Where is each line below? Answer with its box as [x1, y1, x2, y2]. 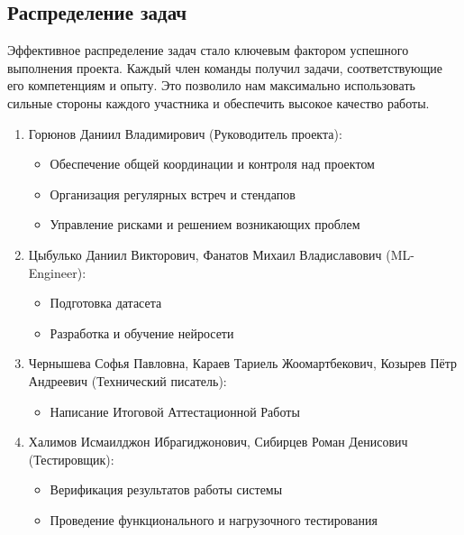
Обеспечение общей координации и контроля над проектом [50, 154, 375, 173]
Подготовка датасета [50, 293, 162, 312]
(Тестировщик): [28, 449, 114, 468]
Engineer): [28, 263, 86, 281]
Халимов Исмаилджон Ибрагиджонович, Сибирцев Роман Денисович [28, 432, 408, 451]
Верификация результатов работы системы [50, 480, 283, 499]
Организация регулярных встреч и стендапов [50, 184, 296, 203]
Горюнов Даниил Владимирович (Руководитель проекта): [28, 124, 342, 143]
